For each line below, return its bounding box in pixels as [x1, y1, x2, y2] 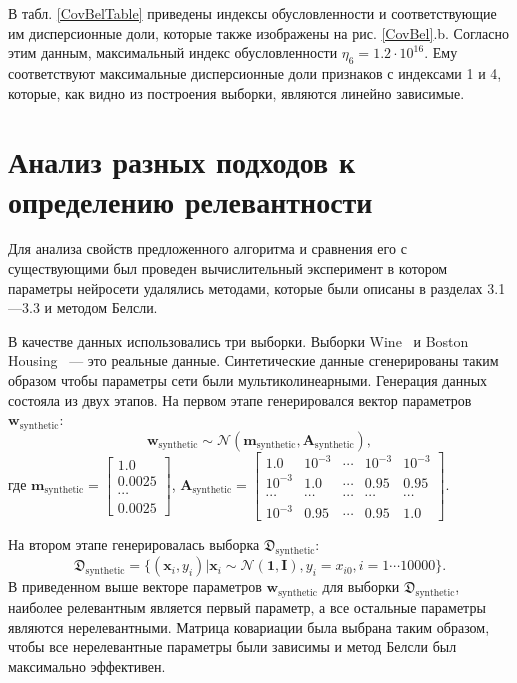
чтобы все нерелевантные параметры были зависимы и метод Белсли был [8, 636, 457, 657]
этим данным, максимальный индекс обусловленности [8, 42, 338, 63]
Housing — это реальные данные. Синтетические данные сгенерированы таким [8, 350, 499, 371]
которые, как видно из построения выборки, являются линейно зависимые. [8, 82, 465, 103]
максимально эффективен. [8, 655, 166, 676]
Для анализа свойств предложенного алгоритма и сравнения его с [8, 238, 407, 259]
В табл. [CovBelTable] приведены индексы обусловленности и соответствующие [8, 3, 497, 23]
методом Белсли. [56, 297, 158, 318]
